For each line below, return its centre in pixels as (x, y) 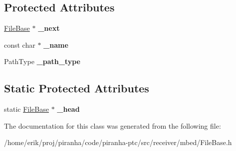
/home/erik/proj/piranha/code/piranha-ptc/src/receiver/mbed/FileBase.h (118, 142)
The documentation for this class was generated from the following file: (113, 125)
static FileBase (26, 109)
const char (20, 44)
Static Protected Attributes (77, 88)
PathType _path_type (42, 61)
